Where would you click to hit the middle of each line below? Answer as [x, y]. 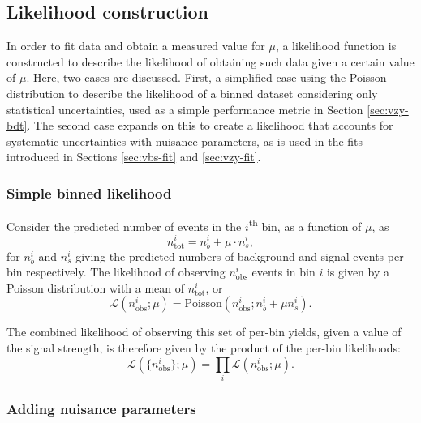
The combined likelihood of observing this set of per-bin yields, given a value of [204, 332]
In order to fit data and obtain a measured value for [136, 46]
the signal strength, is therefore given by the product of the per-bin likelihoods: [204, 348]
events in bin [284, 272]
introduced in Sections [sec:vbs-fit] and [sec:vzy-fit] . [134, 157]
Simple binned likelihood [89, 192]
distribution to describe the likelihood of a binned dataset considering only [192, 93]
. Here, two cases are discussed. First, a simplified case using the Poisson [206, 77]
